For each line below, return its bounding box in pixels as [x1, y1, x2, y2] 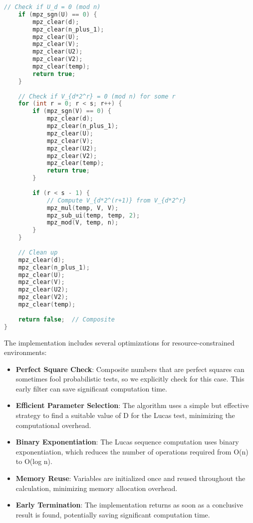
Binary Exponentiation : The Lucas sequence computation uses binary [15, 436, 239, 447]
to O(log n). [15, 456, 52, 466]
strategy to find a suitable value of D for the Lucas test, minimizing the [15, 410, 235, 420]
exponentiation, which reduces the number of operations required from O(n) [15, 446, 249, 456]
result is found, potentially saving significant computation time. [15, 509, 210, 519]
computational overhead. [15, 419, 91, 430]
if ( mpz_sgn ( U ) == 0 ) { [18, 10, 97, 18]
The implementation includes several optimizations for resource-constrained [4, 337, 235, 347]
